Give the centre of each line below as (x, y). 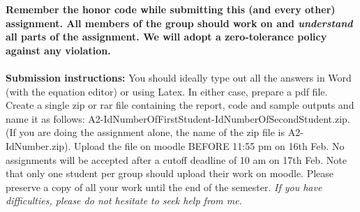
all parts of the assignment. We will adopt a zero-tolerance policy (166, 37)
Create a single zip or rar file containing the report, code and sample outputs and (180, 105)
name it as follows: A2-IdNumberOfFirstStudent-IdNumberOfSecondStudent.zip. (178, 118)
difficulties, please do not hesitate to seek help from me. (124, 200)
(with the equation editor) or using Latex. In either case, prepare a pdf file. (167, 91)
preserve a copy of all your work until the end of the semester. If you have (164, 187)
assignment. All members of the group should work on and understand (179, 23)
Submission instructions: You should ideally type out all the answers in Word (179, 77)
